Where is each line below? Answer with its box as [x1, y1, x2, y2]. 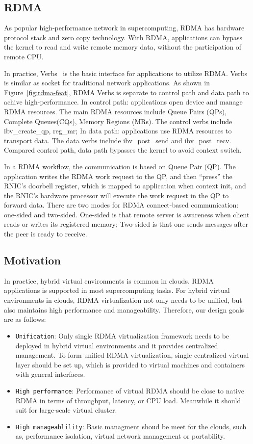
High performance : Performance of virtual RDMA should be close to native [15, 385, 244, 395]
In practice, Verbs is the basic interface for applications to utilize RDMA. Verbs [4, 68, 248, 78]
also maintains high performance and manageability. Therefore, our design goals [4, 304, 244, 314]
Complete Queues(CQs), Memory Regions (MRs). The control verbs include [4, 116, 232, 126]
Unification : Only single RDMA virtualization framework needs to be [15, 330, 229, 340]
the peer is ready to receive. [4, 229, 87, 239]
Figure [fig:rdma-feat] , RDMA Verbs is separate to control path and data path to [4, 87, 249, 97]
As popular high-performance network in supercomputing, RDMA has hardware [4, 23, 245, 33]
